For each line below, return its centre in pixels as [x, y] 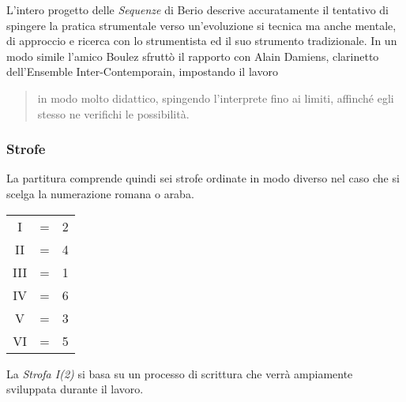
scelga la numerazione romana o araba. [100, 193]
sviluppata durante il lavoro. [75, 389]
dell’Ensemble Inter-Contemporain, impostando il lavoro [142, 71]
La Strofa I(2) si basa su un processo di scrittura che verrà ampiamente [180, 373]
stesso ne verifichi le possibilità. [113, 113]
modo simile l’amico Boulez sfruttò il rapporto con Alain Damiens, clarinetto [193, 56]
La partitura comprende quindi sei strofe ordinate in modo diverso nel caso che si [203, 178]
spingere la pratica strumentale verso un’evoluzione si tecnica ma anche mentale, [201, 25]
